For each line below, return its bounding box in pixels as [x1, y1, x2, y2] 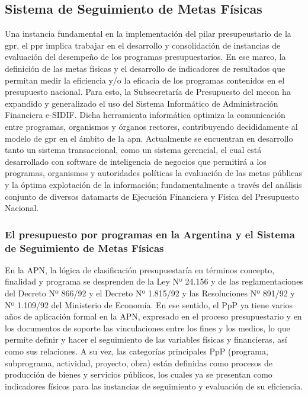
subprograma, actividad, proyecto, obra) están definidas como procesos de [5, 356, 273, 369]
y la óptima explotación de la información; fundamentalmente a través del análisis [5, 178, 302, 190]
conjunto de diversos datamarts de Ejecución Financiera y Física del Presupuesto [5, 190, 299, 202]
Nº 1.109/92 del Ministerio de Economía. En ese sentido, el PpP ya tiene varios [5, 298, 293, 311]
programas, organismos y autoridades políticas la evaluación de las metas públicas [5, 167, 303, 179]
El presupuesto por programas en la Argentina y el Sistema [5, 226, 295, 241]
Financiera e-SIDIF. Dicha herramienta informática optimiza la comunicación [5, 108, 285, 121]
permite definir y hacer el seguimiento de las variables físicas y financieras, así [5, 333, 287, 346]
